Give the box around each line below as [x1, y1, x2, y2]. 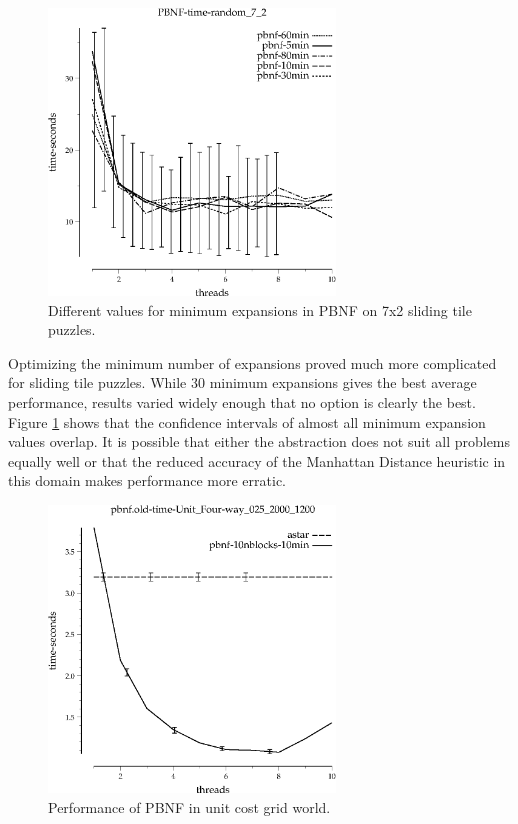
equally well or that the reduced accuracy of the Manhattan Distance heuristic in [8, 450, 506, 471]
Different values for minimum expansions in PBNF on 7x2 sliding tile [48, 299, 472, 320]
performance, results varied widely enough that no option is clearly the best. [8, 391, 476, 412]
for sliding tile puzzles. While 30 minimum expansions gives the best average [8, 372, 477, 393]
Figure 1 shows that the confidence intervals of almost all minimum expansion [8, 411, 486, 432]
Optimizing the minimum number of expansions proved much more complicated [8, 352, 497, 373]
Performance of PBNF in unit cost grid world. [48, 796, 331, 817]
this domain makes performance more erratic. [8, 470, 286, 491]
